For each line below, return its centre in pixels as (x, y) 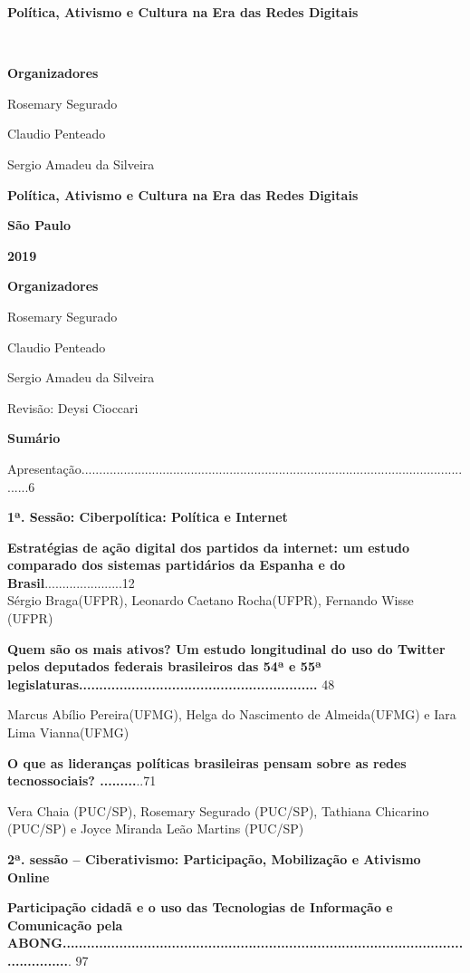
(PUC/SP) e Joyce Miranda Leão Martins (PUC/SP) (156, 828)
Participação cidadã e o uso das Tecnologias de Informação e (200, 907)
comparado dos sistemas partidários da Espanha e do (177, 565)
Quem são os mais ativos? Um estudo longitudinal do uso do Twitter (226, 648)
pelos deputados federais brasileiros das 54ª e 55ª (164, 666)
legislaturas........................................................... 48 (171, 684)
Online (29, 877)
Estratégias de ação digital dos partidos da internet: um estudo (209, 547)
